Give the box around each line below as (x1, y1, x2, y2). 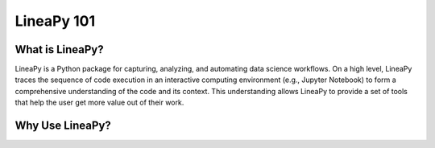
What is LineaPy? (14, 43, 104, 56)
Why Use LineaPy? (14, 119, 112, 133)
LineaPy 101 (14, 12, 96, 30)
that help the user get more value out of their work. (14, 97, 184, 108)
